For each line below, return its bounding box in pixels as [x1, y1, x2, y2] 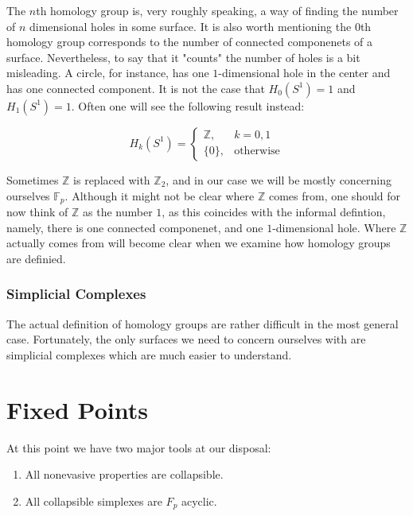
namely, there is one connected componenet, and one [6, 219, 263, 235]
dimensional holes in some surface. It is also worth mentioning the [29, 17, 352, 34]
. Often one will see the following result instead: [71, 97, 305, 114]
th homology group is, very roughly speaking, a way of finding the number [36, 2, 399, 18]
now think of [6, 204, 68, 220]
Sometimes [6, 171, 59, 188]
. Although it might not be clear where [64, 187, 255, 204]
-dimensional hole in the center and [218, 64, 391, 81]
